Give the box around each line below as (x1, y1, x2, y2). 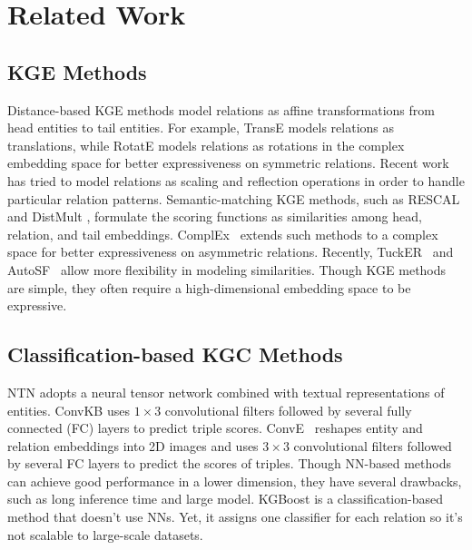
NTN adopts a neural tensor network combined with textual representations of (7, 382, 445, 401)
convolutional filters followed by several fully (164, 400, 412, 419)
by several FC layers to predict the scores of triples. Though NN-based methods (7, 454, 451, 473)
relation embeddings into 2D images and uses (7, 436, 259, 455)
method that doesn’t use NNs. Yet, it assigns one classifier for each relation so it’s (7, 507, 463, 526)
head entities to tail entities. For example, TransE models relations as (7, 118, 395, 137)
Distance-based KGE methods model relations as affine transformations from (7, 100, 435, 119)
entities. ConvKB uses (7, 400, 130, 419)
